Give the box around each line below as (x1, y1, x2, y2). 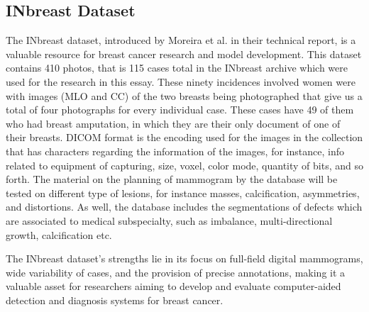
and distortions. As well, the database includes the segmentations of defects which (6, 199, 363, 214)
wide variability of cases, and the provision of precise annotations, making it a (6, 264, 346, 279)
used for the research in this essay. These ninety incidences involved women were (6, 74, 356, 89)
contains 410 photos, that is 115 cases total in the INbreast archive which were (6, 60, 348, 75)
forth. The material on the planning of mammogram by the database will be (6, 172, 338, 186)
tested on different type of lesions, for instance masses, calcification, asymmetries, (6, 185, 360, 200)
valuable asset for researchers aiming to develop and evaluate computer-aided (6, 279, 341, 294)
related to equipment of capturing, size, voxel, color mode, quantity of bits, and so (6, 157, 363, 172)
